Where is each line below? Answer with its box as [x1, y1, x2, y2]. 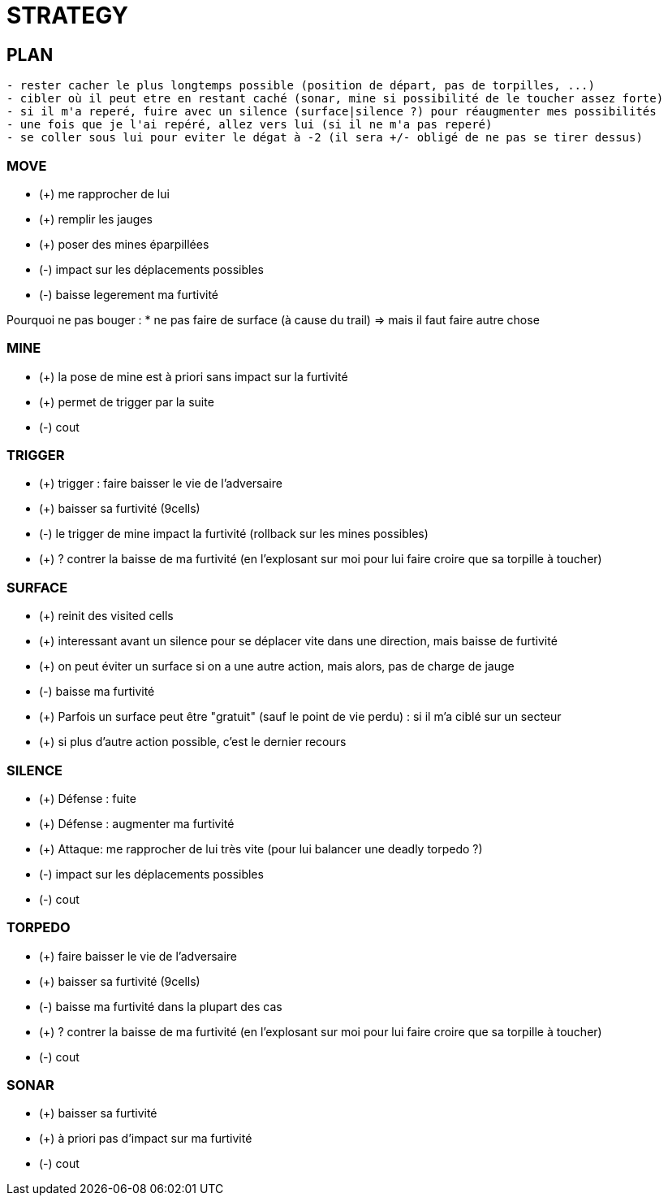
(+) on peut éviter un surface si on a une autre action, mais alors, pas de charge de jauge [39, 659, 515, 674]
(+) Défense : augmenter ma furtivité [39, 816, 235, 831]
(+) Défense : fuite [39, 791, 136, 805]
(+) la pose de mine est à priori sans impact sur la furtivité [39, 369, 348, 384]
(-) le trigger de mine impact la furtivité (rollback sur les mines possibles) [39, 527, 429, 541]
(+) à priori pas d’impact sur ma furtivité [39, 1131, 252, 1146]
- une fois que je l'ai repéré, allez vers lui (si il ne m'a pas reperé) [6, 118, 493, 132]
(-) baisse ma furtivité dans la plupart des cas [39, 999, 282, 1013]
